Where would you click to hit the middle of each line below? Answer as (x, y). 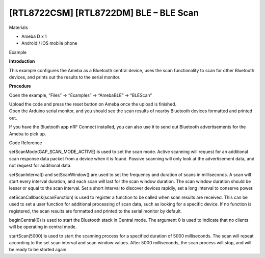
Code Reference (26, 143)
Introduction (22, 61)
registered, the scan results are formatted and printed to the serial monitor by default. (95, 211)
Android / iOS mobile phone (49, 43)
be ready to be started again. (39, 250)
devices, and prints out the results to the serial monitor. (65, 77)
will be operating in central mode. (43, 227)
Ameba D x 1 (34, 36)
